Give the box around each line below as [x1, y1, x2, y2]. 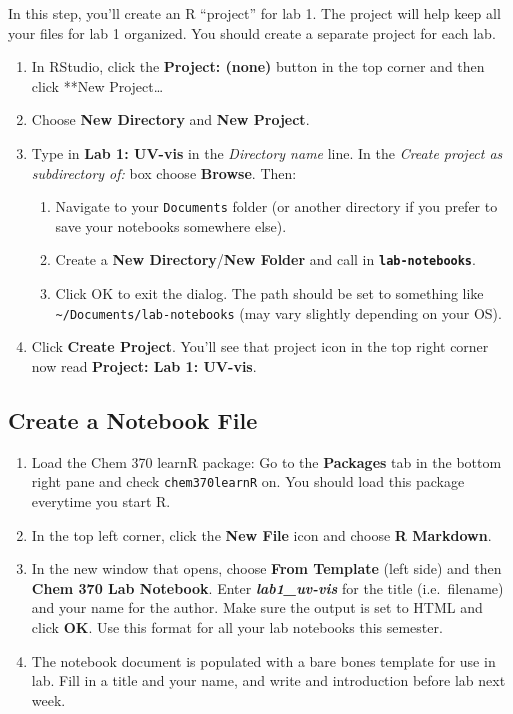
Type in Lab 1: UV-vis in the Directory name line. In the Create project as [31, 142, 503, 163]
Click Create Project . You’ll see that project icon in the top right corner [31, 336, 489, 357]
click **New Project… [31, 75, 164, 96]
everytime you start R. [31, 490, 171, 511]
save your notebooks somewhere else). [55, 215, 287, 236]
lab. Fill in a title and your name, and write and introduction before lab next [31, 670, 506, 691]
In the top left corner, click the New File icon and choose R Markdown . [31, 524, 492, 545]
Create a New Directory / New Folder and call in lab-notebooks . [55, 249, 476, 270]
